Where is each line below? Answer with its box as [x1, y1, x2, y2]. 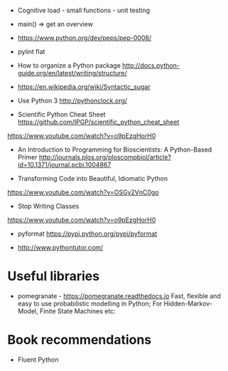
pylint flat [17, 48, 45, 56]
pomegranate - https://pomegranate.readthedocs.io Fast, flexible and [17, 291, 222, 300]
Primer [17, 153, 38, 161]
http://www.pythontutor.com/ [17, 244, 104, 251]
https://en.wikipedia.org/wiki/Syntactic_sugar [17, 83, 151, 91]
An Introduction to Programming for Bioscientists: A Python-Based [17, 145, 212, 154]
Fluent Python [17, 355, 59, 364]
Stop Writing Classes [17, 202, 80, 210]
